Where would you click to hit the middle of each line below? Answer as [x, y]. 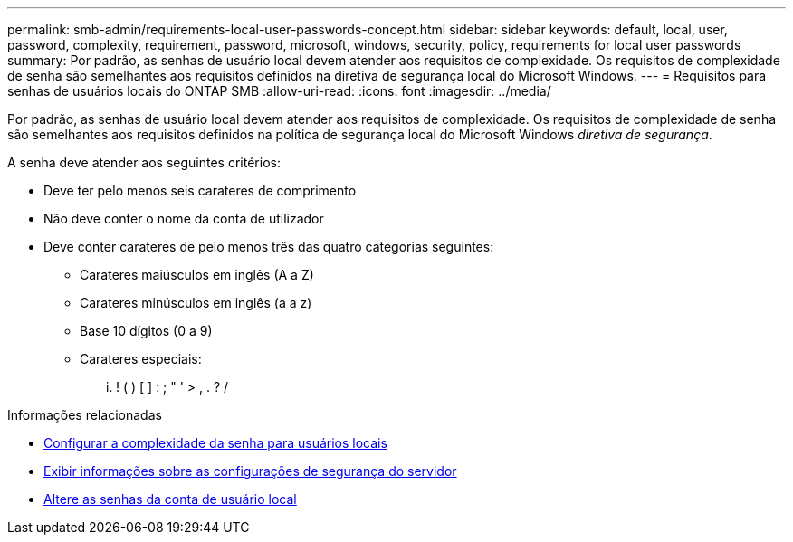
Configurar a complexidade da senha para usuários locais [215, 443]
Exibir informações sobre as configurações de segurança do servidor [250, 471]
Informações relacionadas [85, 415]
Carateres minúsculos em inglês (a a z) [196, 303]
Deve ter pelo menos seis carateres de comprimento [200, 190]
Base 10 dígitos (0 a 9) [146, 331]
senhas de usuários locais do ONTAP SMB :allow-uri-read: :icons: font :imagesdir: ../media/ [279, 91]
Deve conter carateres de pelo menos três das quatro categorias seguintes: [269, 247]
